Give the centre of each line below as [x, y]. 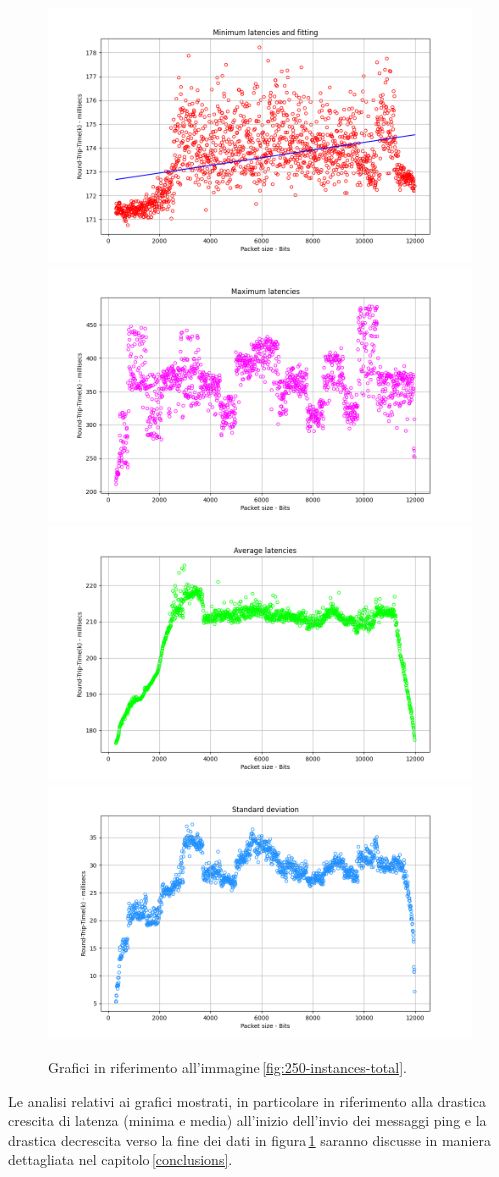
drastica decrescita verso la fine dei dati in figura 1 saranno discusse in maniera [249, 1139]
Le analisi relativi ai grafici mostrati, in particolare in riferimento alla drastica [247, 1100]
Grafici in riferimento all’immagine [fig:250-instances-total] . [227, 1066]
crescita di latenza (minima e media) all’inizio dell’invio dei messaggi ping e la [247, 1120]
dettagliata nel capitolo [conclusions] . [120, 1159]
